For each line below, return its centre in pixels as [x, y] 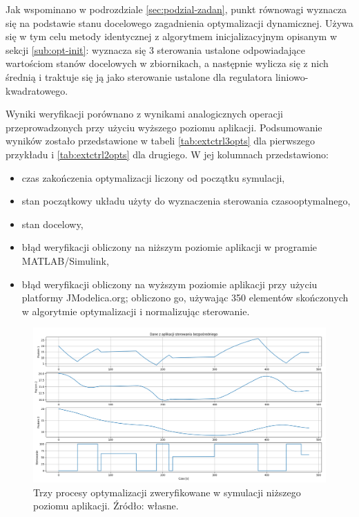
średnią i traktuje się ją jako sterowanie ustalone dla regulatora [139, 76]
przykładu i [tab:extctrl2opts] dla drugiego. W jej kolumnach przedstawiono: [167, 154]
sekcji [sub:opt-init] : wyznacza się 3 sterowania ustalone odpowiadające [156, 49]
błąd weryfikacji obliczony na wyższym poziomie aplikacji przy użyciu [169, 284]
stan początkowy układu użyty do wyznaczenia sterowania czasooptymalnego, [186, 201]
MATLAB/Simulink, [65, 260]
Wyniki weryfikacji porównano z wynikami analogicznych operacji [144, 114]
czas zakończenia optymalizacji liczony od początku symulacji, [153, 177]
